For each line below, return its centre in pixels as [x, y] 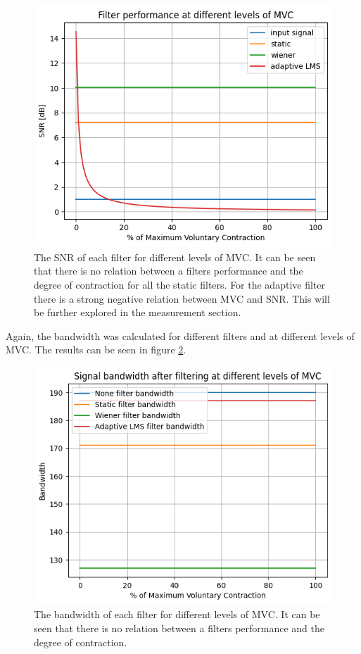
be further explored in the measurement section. [138, 312]
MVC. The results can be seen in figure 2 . [96, 350]
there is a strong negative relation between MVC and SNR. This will [182, 298]
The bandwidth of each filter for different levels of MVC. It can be [177, 614]
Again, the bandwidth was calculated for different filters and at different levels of [180, 335]
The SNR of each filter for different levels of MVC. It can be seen [175, 257]
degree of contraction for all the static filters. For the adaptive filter [179, 285]
